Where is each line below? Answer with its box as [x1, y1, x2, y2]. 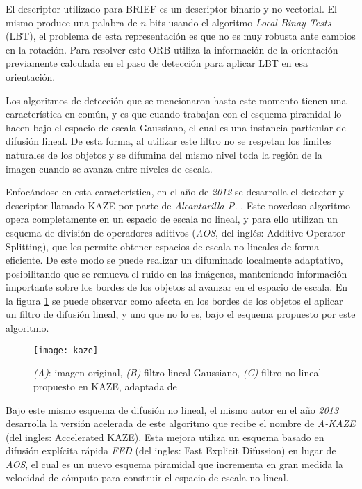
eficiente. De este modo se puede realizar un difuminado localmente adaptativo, [6, 252, 343, 267]
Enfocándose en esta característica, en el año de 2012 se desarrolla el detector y [6, 184, 345, 199]
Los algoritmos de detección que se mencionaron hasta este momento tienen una [6, 93, 347, 107]
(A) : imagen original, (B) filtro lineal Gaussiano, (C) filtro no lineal [33, 365, 322, 380]
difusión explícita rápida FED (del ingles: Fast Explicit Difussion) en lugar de [6, 443, 336, 458]
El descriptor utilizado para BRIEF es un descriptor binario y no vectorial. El [6, 1, 337, 15]
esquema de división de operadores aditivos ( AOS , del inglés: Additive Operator [6, 225, 345, 239]
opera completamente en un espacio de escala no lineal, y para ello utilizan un [6, 211, 338, 226]
